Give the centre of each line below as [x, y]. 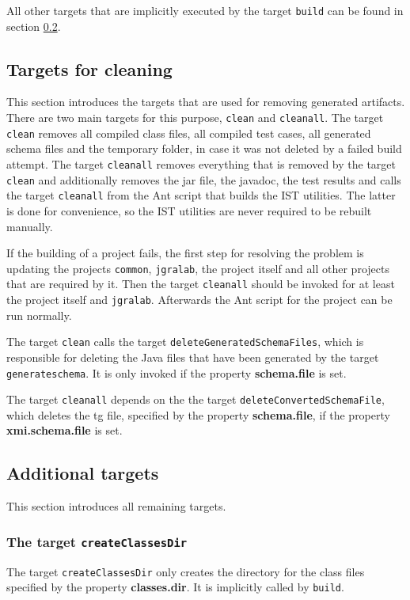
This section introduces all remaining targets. [116, 506]
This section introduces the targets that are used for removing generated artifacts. [206, 102]
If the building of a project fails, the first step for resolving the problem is [185, 253]
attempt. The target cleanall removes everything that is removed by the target [201, 163]
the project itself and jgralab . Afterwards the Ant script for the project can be [199, 300]
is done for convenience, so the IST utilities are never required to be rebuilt [189, 210]
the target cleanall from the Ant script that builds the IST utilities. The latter [201, 195]
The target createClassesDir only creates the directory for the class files [186, 571]
